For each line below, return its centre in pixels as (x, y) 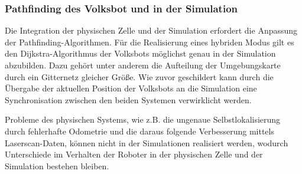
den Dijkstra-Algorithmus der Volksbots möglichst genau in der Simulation (140, 53)
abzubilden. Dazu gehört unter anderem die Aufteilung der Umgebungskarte (143, 65)
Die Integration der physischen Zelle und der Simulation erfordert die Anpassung (151, 30)
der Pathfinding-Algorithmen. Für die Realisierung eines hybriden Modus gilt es (150, 42)
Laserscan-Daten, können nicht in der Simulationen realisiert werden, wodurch (147, 142)
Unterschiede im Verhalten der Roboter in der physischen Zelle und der (134, 154)
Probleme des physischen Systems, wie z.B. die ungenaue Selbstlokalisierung (143, 119)
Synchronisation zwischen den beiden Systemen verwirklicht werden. (128, 99)
